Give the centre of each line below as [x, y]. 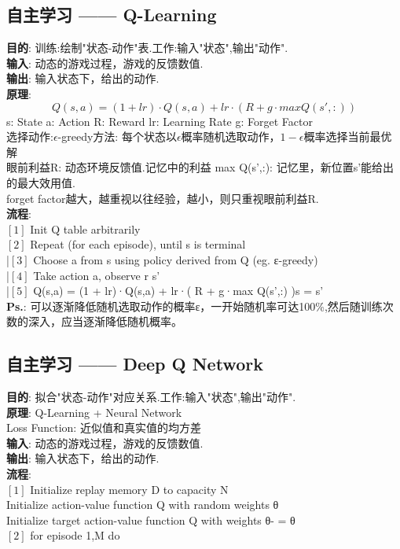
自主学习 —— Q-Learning [112, 15]
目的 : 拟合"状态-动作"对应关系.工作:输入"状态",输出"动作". [151, 397]
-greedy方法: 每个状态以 [117, 136]
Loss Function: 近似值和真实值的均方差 [104, 427]
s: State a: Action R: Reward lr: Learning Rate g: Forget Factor [160, 121]
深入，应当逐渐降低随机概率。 [105, 321]
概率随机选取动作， [231, 136]
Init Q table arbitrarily [85, 228]
